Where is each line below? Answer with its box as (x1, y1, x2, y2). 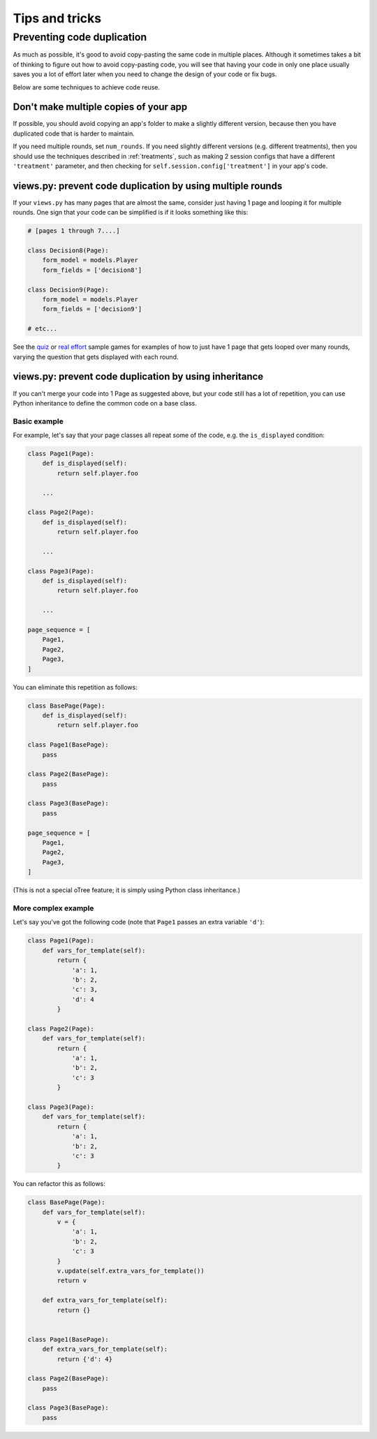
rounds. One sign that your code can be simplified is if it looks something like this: (13, 208, 249, 217)
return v (57, 1277, 87, 1284)
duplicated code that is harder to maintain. (13, 129, 135, 138)
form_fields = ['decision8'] (42, 266, 142, 274)
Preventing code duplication (13, 31, 147, 43)
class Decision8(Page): (27, 247, 110, 255)
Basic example (13, 416, 64, 426)
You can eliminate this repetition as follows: (13, 682, 138, 692)
